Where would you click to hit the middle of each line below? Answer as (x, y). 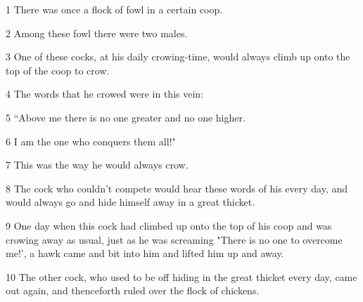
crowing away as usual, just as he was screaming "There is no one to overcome (174, 239)
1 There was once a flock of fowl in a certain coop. (114, 9)
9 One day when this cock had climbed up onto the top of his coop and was (169, 225)
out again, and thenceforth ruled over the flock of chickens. (133, 290)
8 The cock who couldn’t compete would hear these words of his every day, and (177, 188)
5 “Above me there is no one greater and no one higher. (126, 117)
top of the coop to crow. (58, 70)
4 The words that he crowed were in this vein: (105, 94)
